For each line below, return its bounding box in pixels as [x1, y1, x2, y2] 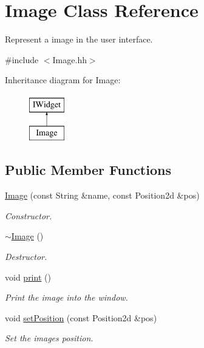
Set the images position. [5, 332, 93, 344]
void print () [5, 270, 51, 283]
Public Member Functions [5, 160, 171, 179]
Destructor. [5, 250, 47, 263]
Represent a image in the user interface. [5, 33, 153, 46]
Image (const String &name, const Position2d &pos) [5, 189, 200, 202]
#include [5, 53, 39, 66]
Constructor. [5, 209, 52, 222]
